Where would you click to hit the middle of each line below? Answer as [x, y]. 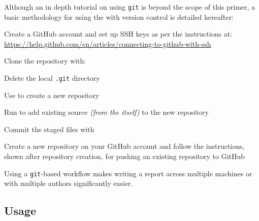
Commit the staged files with [49, 129]
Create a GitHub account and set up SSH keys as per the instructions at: [118, 34]
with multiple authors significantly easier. [69, 183]
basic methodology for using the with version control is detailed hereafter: [119, 17]
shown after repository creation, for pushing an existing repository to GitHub [125, 156]
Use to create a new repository [52, 95]
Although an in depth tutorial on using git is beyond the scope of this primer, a [130, 7]
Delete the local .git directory [52, 78]
